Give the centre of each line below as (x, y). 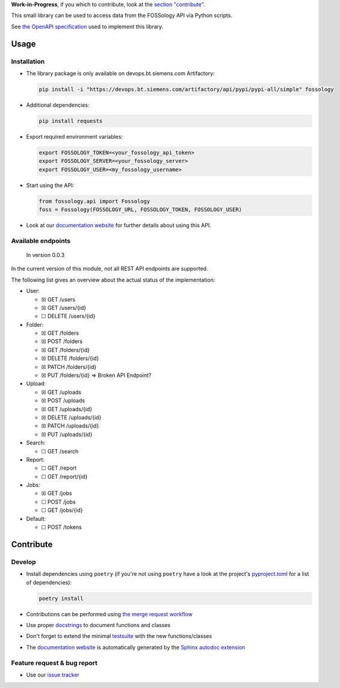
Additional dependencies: (58, 105)
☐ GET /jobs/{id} (62, 510)
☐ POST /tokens (62, 527)
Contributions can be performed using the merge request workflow (109, 614)
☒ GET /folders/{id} (66, 350)
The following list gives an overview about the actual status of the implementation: (113, 280)
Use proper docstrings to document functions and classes (98, 625)
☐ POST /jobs (58, 502)
